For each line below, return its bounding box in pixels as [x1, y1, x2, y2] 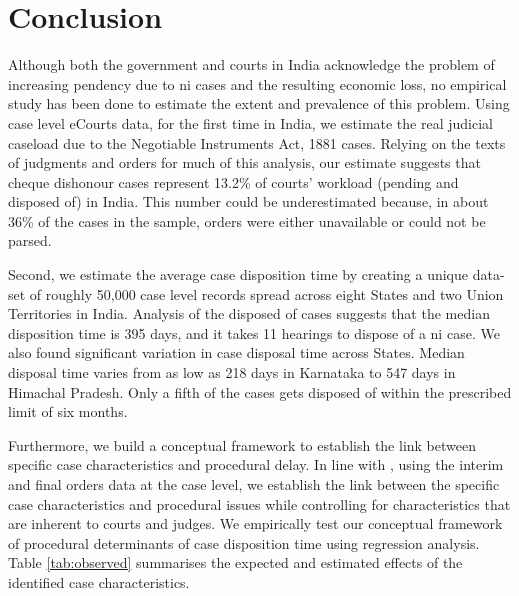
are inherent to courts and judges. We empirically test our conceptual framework [8, 513, 503, 534]
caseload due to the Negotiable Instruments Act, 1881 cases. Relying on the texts [8, 132, 506, 153]
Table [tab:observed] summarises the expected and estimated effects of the [8, 552, 463, 573]
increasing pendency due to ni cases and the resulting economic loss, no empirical [8, 73, 507, 94]
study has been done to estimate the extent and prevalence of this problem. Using [8, 93, 510, 114]
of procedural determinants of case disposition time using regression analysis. [8, 532, 480, 553]
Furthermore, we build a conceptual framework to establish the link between [8, 434, 476, 455]
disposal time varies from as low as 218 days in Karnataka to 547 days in [8, 362, 456, 383]
